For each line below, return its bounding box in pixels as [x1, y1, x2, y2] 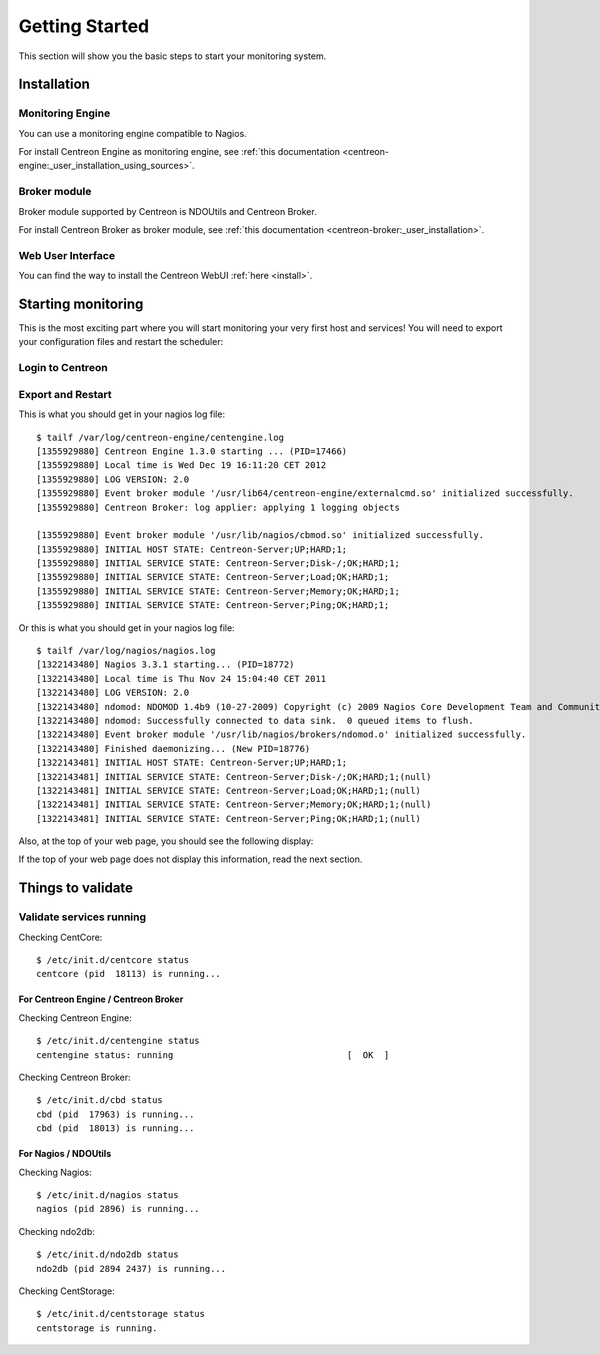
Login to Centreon [18, 361, 109, 375]
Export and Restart [18, 387, 112, 401]
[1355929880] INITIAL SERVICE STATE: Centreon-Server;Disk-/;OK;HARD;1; [36, 558, 400, 569]
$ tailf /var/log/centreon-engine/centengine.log [36, 431, 285, 443]
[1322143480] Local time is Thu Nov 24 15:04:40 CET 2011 [36, 673, 327, 684]
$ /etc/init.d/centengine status [36, 1035, 200, 1047]
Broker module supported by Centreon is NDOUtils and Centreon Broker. [18, 205, 317, 217]
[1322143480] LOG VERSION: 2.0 [36, 687, 190, 699]
